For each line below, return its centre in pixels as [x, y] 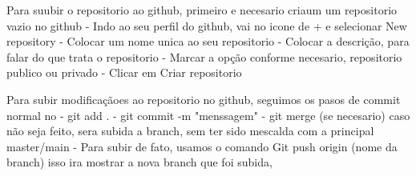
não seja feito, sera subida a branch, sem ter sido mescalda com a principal [190, 131]
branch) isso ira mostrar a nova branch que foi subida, [139, 162]
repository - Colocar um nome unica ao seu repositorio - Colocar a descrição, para [208, 41]
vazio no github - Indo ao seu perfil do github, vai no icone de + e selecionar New [207, 25]
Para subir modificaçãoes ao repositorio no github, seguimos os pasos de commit [204, 99]
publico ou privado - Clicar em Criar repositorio [124, 72]
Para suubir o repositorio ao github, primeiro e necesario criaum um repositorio [202, 10]
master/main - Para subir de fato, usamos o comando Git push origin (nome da [202, 146]
